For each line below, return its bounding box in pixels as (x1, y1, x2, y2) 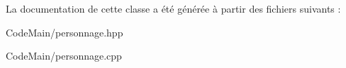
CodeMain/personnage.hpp (6, 25, 123, 39)
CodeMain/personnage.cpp (6, 48, 122, 63)
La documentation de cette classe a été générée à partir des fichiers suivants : (6, 1, 341, 15)
